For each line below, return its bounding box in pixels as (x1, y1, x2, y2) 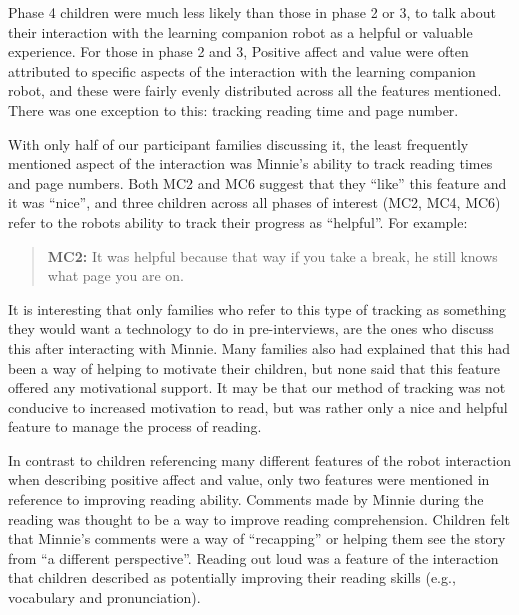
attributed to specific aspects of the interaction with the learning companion (8, 60, 476, 81)
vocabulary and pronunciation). (8, 587, 201, 608)
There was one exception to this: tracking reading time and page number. (8, 99, 459, 120)
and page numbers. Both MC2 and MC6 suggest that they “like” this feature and (8, 172, 507, 193)
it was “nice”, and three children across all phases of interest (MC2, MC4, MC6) (8, 192, 501, 213)
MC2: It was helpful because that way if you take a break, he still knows (47, 245, 498, 266)
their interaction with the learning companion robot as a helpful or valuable (8, 21, 473, 42)
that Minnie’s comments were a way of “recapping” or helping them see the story (8, 528, 506, 549)
